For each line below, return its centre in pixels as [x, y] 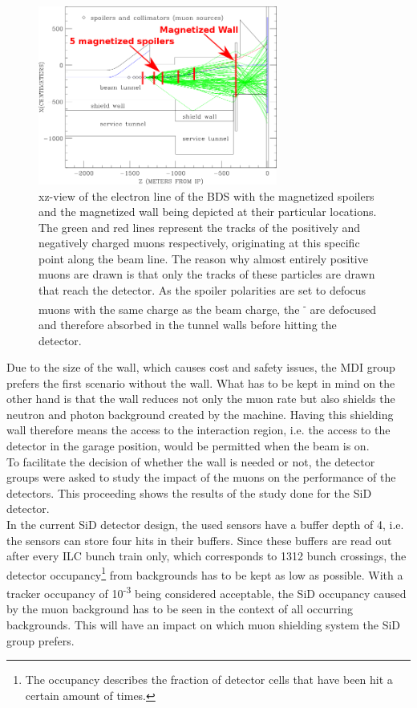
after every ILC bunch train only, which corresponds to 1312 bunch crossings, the [206, 556]
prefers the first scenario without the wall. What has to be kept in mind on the [201, 382]
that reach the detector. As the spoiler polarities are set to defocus [202, 290]
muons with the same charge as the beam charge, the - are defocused [208, 307]
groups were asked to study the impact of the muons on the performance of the [201, 477]
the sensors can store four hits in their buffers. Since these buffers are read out [199, 540]
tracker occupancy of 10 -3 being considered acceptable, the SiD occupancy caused [206, 592]
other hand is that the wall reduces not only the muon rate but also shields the [201, 399]
